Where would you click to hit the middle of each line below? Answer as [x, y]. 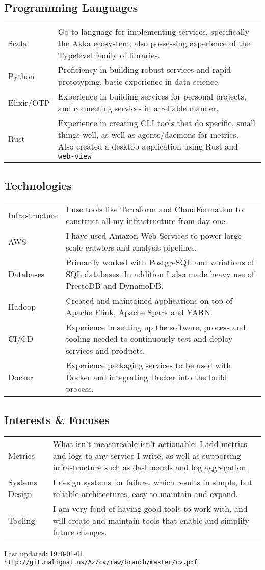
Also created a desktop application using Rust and [148, 146]
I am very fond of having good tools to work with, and [150, 508]
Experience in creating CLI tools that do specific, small [156, 123]
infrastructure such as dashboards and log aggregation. [150, 467]
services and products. [105, 351]
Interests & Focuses [57, 419]
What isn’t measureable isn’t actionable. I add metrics [150, 443]
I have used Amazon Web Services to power [144, 236]
